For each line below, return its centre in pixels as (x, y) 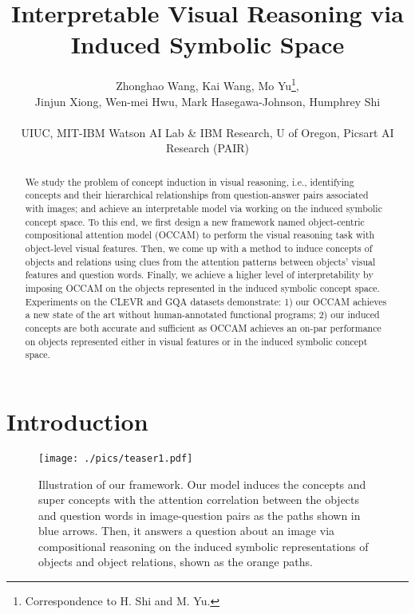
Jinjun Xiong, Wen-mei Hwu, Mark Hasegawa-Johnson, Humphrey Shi (207, 101)
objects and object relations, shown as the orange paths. (176, 562)
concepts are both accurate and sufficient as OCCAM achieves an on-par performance (203, 327)
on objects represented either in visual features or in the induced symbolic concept (196, 341)
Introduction (77, 421)
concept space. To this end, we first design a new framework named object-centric (195, 221)
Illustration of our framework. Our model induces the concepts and (202, 484)
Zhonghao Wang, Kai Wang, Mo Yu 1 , (207, 84)
